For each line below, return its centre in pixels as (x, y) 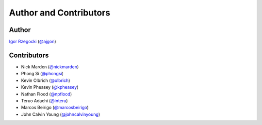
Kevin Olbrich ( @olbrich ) (46, 80)
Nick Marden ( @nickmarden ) (50, 67)
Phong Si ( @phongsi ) (42, 74)
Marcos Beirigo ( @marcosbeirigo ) (55, 108)
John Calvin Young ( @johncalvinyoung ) (61, 114)
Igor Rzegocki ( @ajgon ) (33, 42)
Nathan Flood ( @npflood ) (47, 94)
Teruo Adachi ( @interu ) (44, 101)
